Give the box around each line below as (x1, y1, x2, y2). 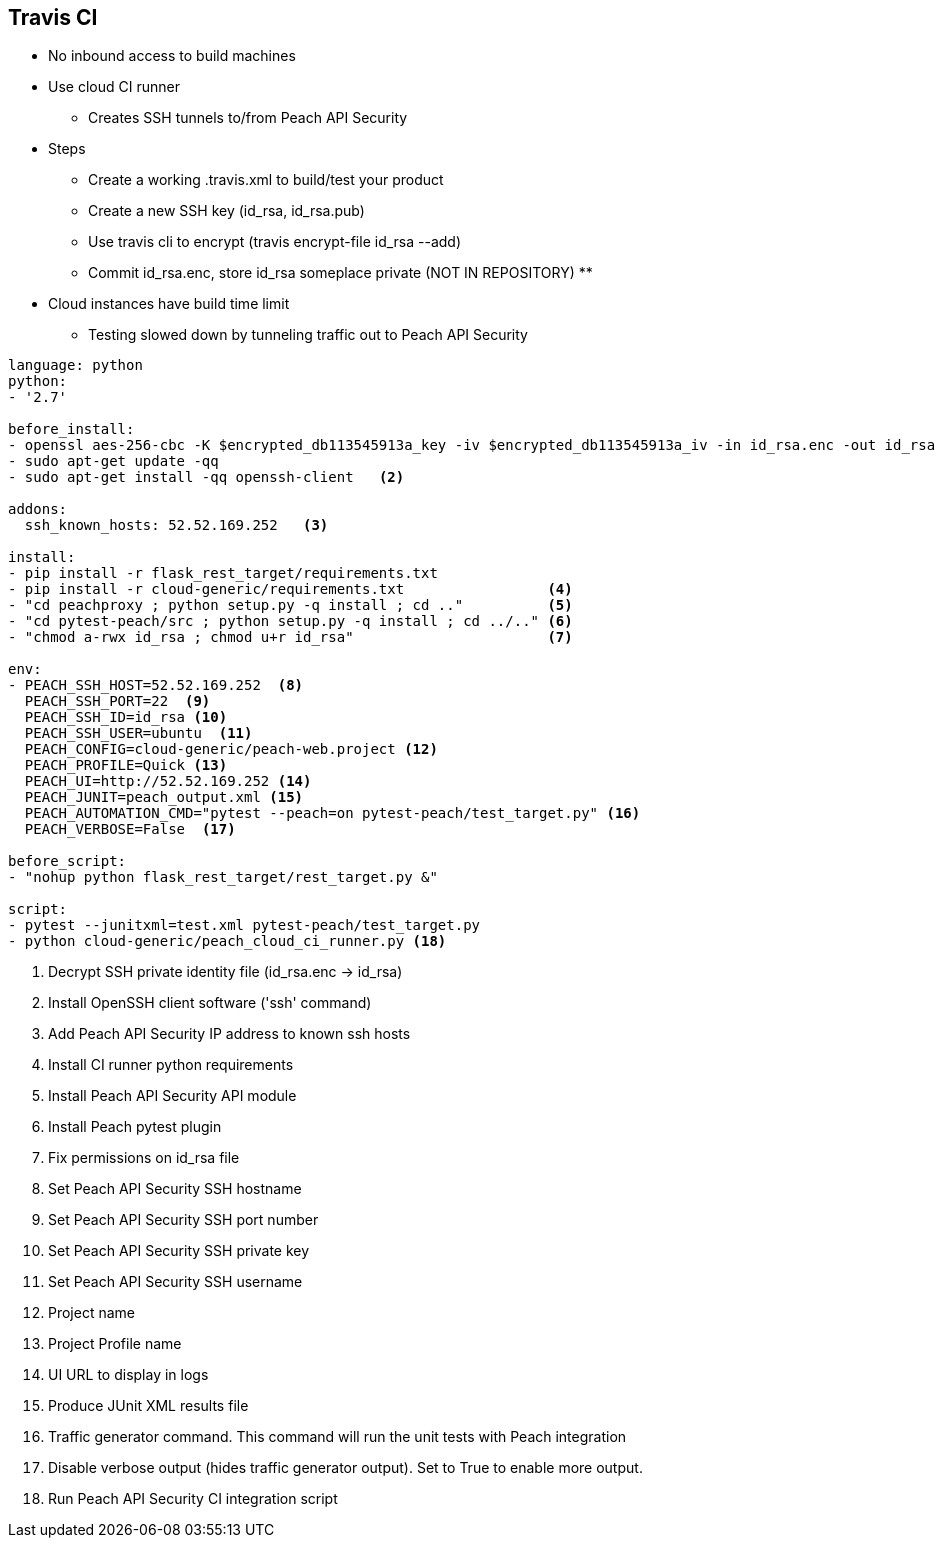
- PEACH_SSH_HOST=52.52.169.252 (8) (8, 677, 304, 694)
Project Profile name (48, 1335, 182, 1353)
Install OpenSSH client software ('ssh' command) (48, 994, 372, 1012)
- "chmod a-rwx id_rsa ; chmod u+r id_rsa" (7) (8, 629, 573, 646)
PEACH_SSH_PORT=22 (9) (24, 693, 211, 710)
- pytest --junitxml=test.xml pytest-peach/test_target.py (8, 917, 481, 934)
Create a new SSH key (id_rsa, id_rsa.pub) (88, 202, 365, 220)
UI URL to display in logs (48, 1366, 209, 1384)
